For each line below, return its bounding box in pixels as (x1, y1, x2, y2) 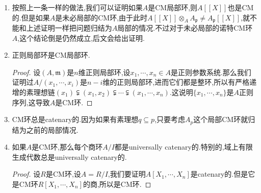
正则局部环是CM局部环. (12, 50, 90, 60)
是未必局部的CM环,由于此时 (55, 12, 148, 22)
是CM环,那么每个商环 (32, 141, 103, 152)
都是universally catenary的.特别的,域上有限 (114, 141, 253, 152)
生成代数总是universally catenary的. (12, 151, 127, 162)
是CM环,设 (46, 168, 81, 179)
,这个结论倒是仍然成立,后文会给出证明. (17, 32, 145, 43)
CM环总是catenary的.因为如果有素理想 (12, 114, 139, 125)
